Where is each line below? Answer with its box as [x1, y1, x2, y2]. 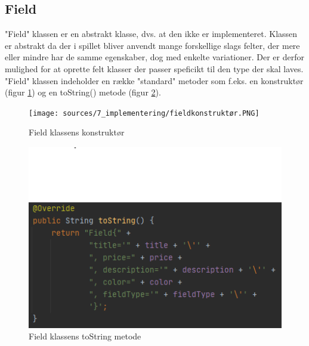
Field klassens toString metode [29, 330, 141, 342]
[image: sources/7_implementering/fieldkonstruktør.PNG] [29, 109, 259, 118]
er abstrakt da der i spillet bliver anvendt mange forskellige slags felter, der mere [5, 39, 300, 51]
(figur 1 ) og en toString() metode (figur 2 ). [5, 86, 161, 98]
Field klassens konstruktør [29, 126, 125, 138]
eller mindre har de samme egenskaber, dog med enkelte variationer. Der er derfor [5, 51, 304, 63]
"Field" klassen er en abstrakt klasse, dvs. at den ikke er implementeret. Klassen [5, 27, 298, 40]
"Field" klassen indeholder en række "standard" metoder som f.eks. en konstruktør [5, 74, 304, 86]
